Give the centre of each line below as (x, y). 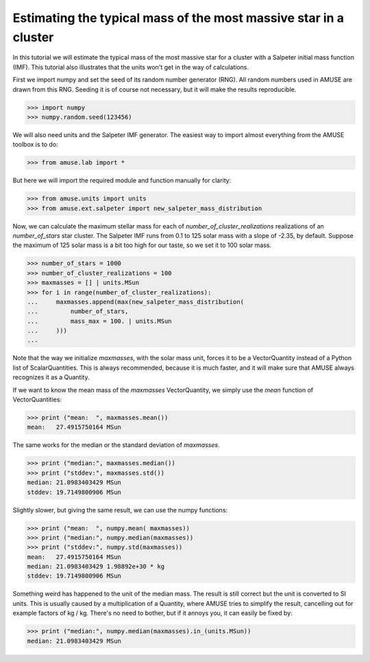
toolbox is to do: (35, 145)
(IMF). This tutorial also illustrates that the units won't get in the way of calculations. (131, 67)
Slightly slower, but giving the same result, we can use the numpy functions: (120, 510)
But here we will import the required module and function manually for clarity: (122, 180)
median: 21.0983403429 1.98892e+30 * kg (96, 567)
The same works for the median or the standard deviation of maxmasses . (116, 445)
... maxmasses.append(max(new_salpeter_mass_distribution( (136, 302)
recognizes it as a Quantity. (51, 377)
